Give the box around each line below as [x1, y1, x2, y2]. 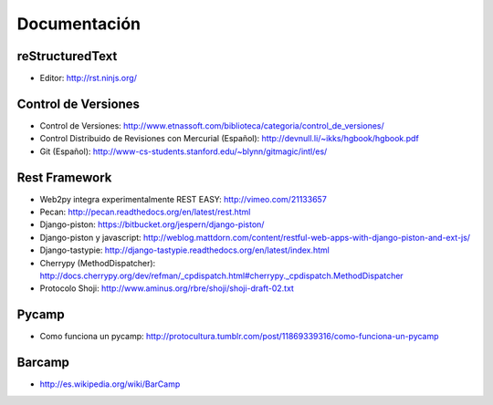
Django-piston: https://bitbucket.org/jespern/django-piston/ [39, 219, 265, 230]
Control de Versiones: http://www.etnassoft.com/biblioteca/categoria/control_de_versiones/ [39, 119, 385, 131]
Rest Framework [16, 170, 112, 185]
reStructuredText [16, 48, 118, 64]
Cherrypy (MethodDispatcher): [39, 257, 156, 268]
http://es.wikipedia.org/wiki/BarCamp [39, 379, 181, 389]
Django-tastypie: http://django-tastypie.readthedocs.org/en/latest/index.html [39, 244, 330, 255]
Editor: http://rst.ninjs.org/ [39, 73, 137, 84]
